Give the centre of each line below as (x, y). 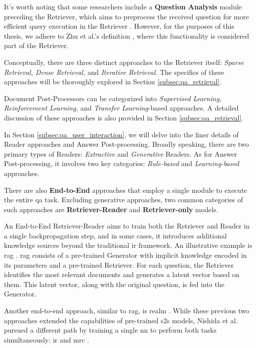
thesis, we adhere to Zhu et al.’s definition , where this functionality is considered (127, 35)
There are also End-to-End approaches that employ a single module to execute (126, 190)
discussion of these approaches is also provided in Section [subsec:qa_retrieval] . (124, 117)
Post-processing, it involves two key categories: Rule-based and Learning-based (122, 163)
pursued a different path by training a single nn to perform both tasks (110, 330)
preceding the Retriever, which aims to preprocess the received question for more (127, 16)
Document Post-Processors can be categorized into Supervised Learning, (113, 98)
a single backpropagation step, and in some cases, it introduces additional (115, 235)
